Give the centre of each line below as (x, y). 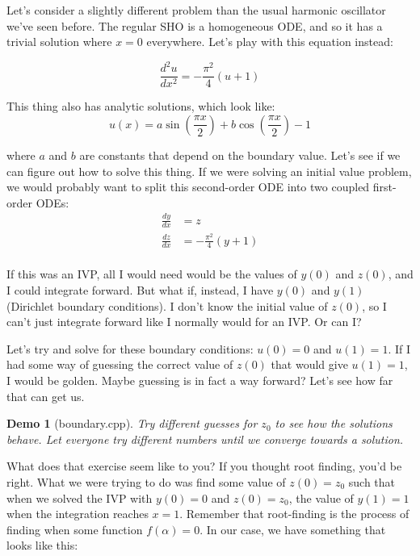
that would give (309, 364)
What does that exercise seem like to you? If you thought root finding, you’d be (204, 466)
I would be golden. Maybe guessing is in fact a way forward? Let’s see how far (200, 380)
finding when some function (75, 529)
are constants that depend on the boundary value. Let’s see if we (240, 155)
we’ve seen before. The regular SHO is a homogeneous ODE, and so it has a (195, 25)
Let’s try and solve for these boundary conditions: (130, 348)
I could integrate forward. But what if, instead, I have (140, 290)
